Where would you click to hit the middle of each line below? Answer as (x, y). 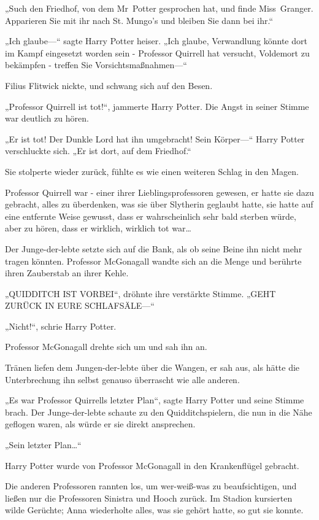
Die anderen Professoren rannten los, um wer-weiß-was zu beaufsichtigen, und (151, 486)
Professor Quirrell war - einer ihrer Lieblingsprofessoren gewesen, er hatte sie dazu (159, 192)
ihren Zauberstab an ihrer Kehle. (67, 273)
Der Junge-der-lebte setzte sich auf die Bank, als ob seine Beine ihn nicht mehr (154, 248)
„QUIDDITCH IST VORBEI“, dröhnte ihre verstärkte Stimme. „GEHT (140, 293)
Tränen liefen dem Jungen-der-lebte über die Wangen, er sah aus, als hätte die (152, 367)
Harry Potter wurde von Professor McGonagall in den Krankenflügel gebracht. (152, 465)
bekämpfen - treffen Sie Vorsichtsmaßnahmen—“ (96, 65)
